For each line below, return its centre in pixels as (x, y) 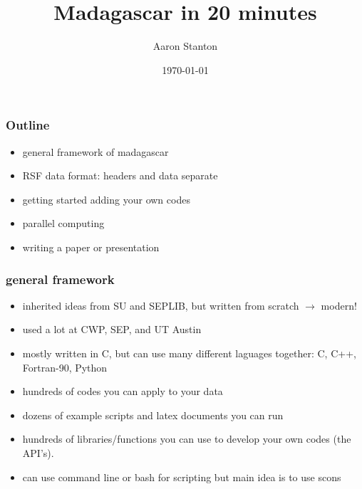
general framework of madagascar (95, 151)
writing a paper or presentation (91, 247)
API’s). (38, 452)
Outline (28, 125)
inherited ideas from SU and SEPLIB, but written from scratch (161, 305)
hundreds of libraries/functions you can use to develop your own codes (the (187, 439)
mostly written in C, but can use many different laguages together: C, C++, (189, 353)
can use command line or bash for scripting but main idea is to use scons (182, 477)
